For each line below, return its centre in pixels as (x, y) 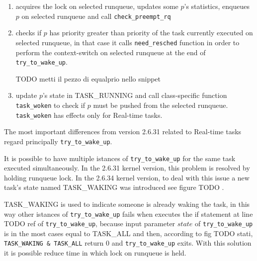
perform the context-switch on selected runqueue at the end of (111, 52)
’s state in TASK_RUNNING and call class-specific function (135, 95)
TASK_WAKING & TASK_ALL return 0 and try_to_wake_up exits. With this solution (128, 243)
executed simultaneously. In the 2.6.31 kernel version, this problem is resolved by (127, 168)
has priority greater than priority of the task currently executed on (151, 33)
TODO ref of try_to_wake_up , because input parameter (90, 223)
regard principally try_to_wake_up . (58, 141)
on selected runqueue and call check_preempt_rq (96, 16)
